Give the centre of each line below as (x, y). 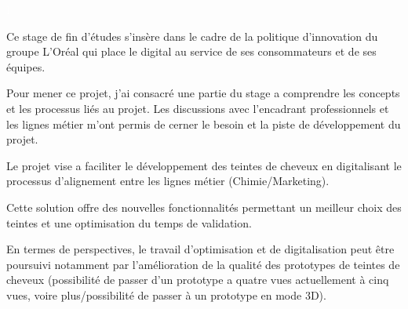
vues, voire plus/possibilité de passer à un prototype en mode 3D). (166, 294)
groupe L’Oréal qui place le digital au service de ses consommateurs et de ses (191, 51)
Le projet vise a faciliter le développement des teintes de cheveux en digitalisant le (204, 165)
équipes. (26, 66)
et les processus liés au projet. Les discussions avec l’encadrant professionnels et (198, 108)
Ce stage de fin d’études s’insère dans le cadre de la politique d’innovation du (192, 36)
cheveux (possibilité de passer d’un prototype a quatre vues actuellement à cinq (198, 280)
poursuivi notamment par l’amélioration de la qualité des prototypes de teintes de (203, 264)
